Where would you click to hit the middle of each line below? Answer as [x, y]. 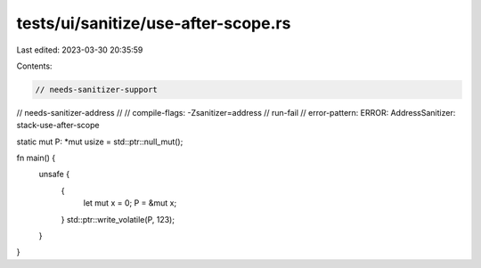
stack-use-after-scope [58, 126]
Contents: [34, 66]
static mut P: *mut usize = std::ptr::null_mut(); [100, 142]
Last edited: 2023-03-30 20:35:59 [80, 50]
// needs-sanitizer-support [96, 89]
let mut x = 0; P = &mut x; [130, 203]
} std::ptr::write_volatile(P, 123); [118, 219]
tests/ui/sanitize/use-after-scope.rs [154, 23]
